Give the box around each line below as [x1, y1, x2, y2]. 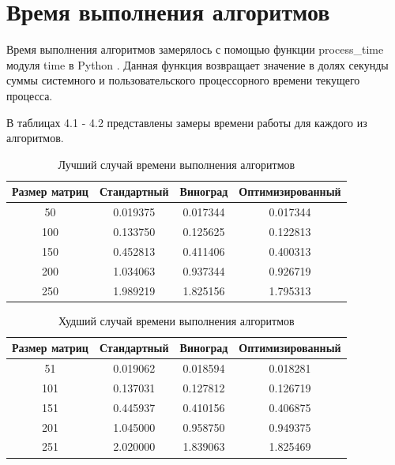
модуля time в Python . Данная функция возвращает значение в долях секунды [6, 56, 389, 73]
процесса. [6, 87, 53, 103]
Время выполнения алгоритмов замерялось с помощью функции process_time [6, 41, 384, 58]
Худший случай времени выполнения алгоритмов [58, 312, 295, 328]
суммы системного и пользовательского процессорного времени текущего [6, 72, 360, 88]
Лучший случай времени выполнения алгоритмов [58, 156, 295, 172]
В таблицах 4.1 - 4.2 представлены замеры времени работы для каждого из [6, 114, 367, 130]
